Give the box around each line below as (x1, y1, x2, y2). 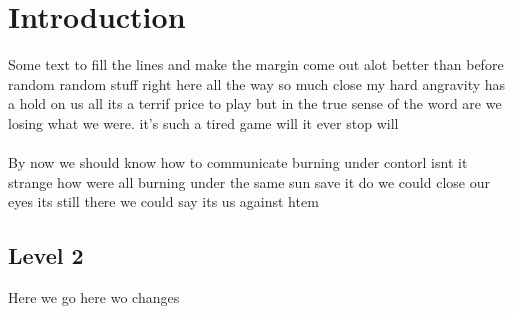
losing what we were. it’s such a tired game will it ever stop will (8, 112, 399, 133)
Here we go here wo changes (8, 287, 180, 308)
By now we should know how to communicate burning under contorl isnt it (8, 152, 468, 173)
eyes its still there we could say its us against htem (8, 191, 319, 212)
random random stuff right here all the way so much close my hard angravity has (8, 73, 506, 94)
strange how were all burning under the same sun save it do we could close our (8, 171, 490, 192)
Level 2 (8, 240, 84, 271)
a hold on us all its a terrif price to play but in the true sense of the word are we (8, 93, 502, 114)
